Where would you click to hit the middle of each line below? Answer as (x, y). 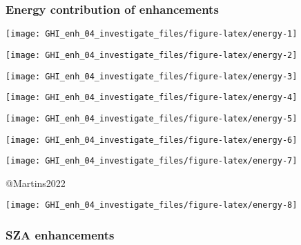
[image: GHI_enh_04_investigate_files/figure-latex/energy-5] (152, 118)
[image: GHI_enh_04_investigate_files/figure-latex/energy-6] (152, 140)
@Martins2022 (36, 183)
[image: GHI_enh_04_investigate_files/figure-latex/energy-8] (152, 205)
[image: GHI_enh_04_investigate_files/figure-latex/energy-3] (152, 76)
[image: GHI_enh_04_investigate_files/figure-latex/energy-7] (152, 161)
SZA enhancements (60, 234)
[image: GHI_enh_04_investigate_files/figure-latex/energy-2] (152, 55)
